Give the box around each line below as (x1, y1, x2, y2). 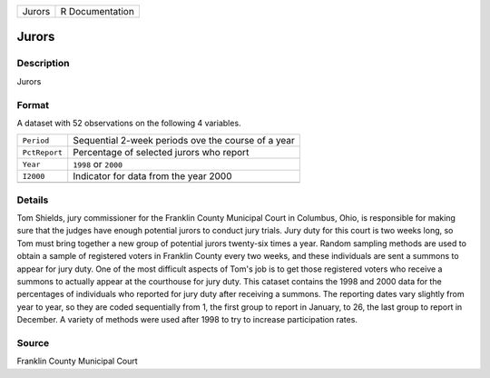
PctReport (22, 147, 64, 157)
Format (16, 98, 50, 111)
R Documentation (60, 5, 135, 17)
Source (16, 336, 50, 349)
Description (16, 57, 70, 70)
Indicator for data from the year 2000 (73, 170, 232, 183)
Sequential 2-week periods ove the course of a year (73, 134, 295, 147)
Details (16, 194, 49, 206)
